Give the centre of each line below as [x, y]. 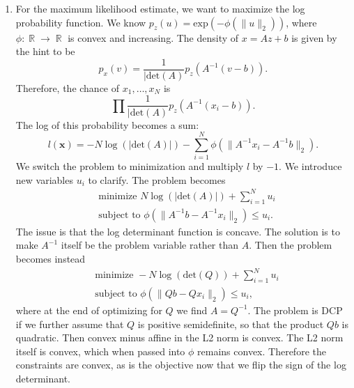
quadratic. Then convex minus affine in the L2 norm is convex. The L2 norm [179, 337]
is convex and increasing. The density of [153, 37]
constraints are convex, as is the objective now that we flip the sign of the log [181, 365]
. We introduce [310, 166]
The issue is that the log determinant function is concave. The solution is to [178, 231]
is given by [314, 37]
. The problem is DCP [295, 310]
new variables [44, 179]
